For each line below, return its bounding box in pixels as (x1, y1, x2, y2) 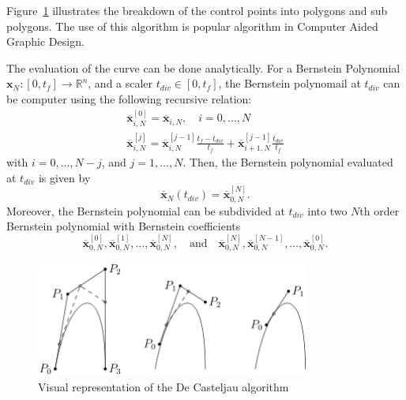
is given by (38, 169, 91, 185)
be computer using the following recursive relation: (6, 90, 252, 107)
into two (307, 202, 348, 219)
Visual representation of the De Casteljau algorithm (38, 378, 289, 394)
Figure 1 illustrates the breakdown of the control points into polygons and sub (6, 2, 388, 18)
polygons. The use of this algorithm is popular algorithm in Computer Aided (6, 17, 378, 34)
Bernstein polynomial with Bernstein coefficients (6, 218, 241, 234)
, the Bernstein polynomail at (218, 75, 361, 92)
